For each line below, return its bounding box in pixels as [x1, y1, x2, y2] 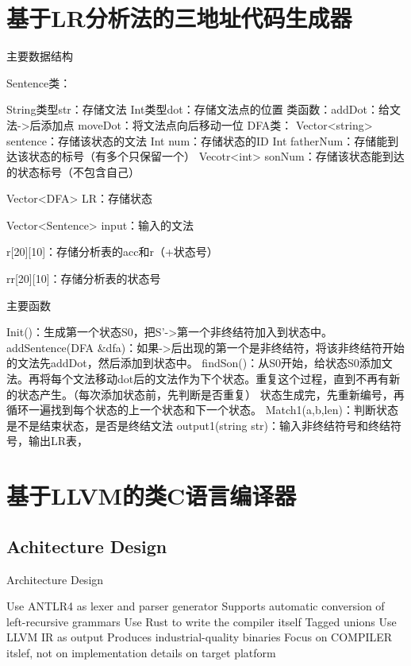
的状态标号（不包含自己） [6, 163, 140, 180]
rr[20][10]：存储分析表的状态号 [6, 270, 161, 287]
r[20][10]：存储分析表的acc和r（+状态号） [6, 243, 218, 260]
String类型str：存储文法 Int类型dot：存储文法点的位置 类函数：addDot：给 [6, 101, 390, 118]
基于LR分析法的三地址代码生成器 [6, 2, 352, 34]
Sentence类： [6, 74, 71, 91]
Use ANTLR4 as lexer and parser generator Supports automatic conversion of [6, 598, 385, 614]
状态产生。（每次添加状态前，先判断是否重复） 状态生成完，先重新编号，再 [17, 385, 405, 402]
